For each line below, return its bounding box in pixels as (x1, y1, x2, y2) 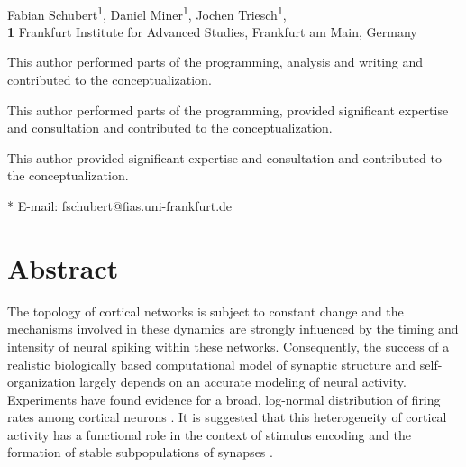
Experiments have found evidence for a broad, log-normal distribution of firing (7, 389, 441, 408)
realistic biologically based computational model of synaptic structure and (7, 354, 416, 373)
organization (7, 372, 76, 391)
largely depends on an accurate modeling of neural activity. (79, 372, 407, 391)
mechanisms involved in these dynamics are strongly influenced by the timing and (7, 319, 459, 338)
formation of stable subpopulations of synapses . (7, 443, 273, 462)
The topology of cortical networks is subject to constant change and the (7, 301, 404, 320)
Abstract (7, 249, 119, 286)
